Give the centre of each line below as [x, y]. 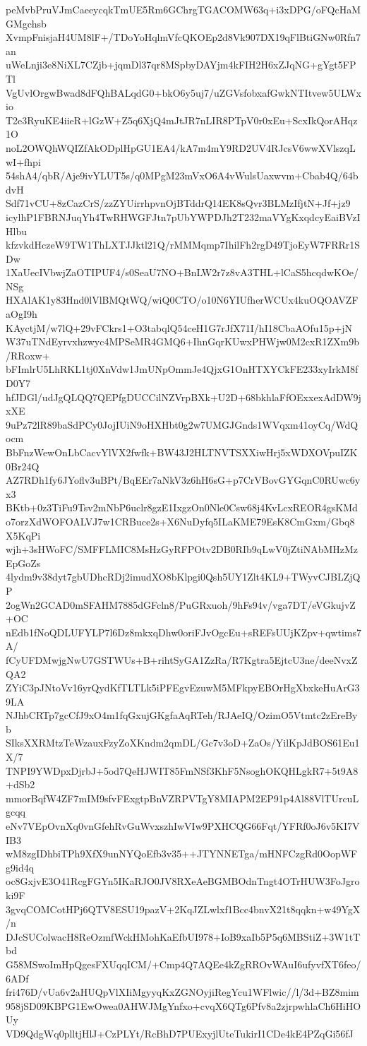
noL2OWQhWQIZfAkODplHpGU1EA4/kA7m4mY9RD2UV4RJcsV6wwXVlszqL [181, 147]
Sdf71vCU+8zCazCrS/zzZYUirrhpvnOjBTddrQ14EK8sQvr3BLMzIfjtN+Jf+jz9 [178, 203]
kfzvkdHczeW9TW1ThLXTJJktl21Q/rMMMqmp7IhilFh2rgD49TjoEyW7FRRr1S [183, 245]
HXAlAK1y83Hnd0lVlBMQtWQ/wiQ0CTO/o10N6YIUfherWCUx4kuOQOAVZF [182, 300]
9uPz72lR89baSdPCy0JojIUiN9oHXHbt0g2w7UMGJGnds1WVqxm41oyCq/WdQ [182, 424]
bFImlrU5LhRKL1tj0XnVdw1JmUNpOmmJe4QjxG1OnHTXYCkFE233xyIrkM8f [182, 369]
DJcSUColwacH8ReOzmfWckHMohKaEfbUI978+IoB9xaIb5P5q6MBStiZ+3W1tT [183, 936]
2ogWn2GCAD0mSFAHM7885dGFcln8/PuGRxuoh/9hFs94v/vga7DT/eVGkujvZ [181, 604]
